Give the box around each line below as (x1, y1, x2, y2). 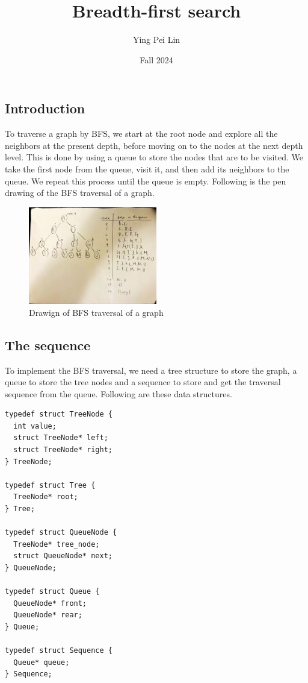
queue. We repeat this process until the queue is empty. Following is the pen (5, 174, 286, 187)
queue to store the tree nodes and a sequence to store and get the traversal (5, 376, 281, 388)
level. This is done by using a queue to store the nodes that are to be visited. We (5, 151, 303, 163)
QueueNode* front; (13, 599, 87, 608)
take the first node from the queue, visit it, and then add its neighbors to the (5, 162, 289, 175)
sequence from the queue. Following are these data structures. (5, 387, 232, 400)
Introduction (5, 99, 85, 118)
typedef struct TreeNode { (5, 410, 112, 419)
